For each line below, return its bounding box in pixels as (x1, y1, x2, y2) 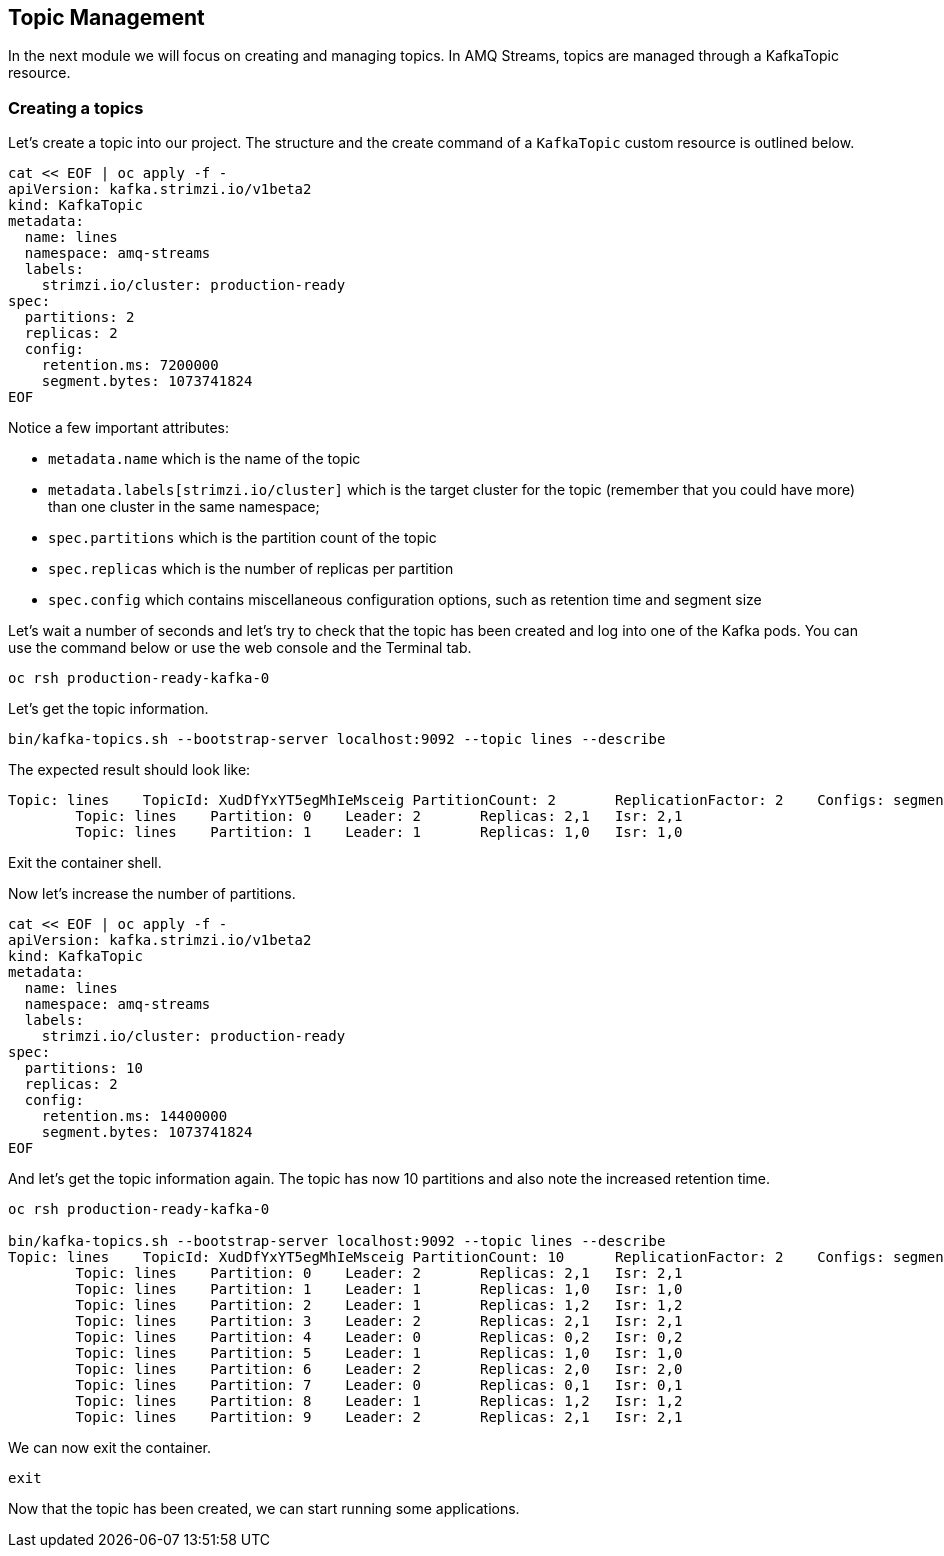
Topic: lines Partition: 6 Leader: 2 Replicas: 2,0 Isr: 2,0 (75, 1361, 683, 1378)
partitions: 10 (24, 1060, 143, 1077)
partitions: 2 (24, 309, 135, 326)
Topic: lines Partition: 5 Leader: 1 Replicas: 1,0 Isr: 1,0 (75, 1345, 683, 1362)
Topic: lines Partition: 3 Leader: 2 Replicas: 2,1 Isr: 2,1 (75, 1313, 683, 1330)
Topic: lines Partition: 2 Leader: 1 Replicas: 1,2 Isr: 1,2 (75, 1297, 683, 1314)
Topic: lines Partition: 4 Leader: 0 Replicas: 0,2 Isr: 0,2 (75, 1329, 683, 1346)
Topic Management (8, 5, 205, 30)
